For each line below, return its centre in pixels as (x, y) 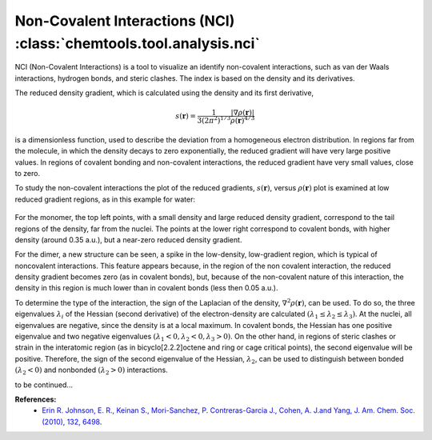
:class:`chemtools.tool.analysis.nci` (137, 43)
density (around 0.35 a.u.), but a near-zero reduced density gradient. (128, 239)
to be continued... (44, 385)
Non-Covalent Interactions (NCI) (125, 21)
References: (36, 399)
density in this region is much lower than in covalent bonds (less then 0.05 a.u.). (146, 288)
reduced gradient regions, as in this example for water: (105, 199)
